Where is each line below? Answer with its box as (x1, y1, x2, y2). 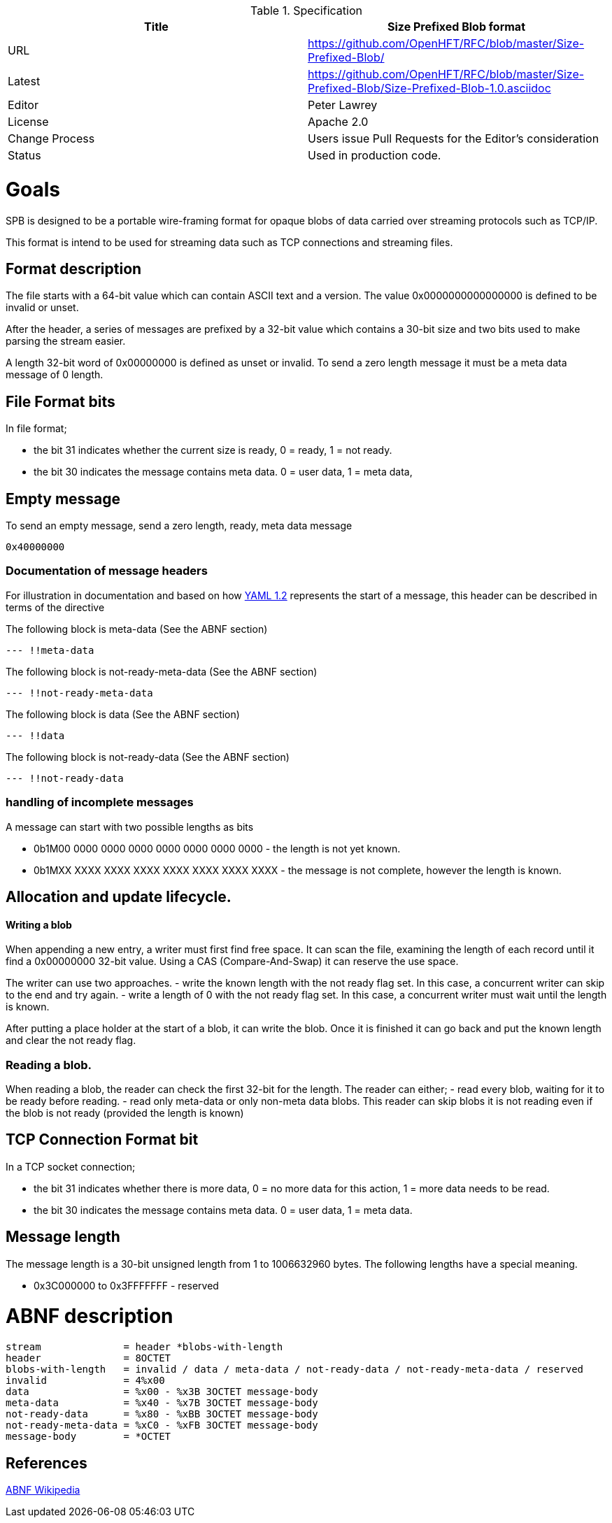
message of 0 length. (6, 369, 104, 381)
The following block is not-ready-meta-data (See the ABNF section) (6, 665, 318, 678)
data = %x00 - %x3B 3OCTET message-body (6, 1386, 318, 1398)
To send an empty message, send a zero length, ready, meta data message (6, 520, 353, 532)
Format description (6, 259, 142, 278)
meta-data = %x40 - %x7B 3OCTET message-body (6, 1397, 318, 1409)
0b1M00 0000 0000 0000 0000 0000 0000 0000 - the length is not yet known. (34, 842, 401, 855)
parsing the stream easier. (6, 335, 126, 348)
